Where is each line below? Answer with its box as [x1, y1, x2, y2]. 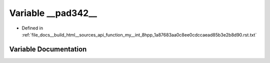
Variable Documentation [9, 45, 87, 53]
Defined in [21, 25, 43, 31]
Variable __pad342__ [9, 7, 97, 18]
